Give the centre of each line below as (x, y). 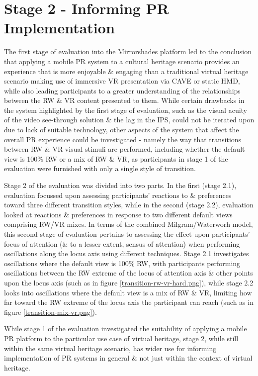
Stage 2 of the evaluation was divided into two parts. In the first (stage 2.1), (120, 185)
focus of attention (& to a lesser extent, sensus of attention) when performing (122, 243)
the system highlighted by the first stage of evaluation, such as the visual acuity (126, 110)
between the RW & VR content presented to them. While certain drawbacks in (124, 100)
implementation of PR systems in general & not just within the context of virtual (128, 358)
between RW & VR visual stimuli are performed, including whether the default (125, 149)
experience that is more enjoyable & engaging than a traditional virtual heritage (126, 71)
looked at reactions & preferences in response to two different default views (118, 214)
